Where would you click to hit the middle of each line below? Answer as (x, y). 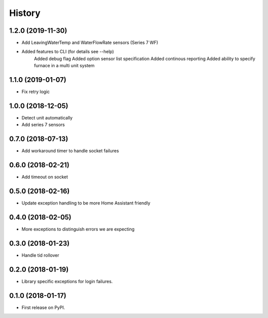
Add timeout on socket (45, 177)
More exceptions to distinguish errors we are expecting (78, 229)
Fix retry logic (36, 92)
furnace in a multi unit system (64, 66)
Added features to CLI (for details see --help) (68, 52)
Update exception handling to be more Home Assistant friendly (86, 203)
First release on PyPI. (43, 307)
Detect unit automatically (47, 118)
